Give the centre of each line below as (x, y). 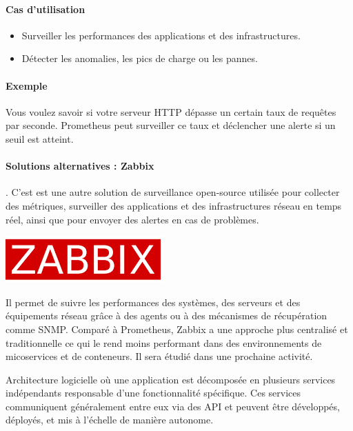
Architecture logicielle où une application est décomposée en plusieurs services (171, 379)
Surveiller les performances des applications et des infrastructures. (161, 35)
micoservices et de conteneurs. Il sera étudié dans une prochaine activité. (159, 356)
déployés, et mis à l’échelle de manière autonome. (110, 420)
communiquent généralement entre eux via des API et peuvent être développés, (173, 406)
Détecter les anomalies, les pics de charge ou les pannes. (140, 58)
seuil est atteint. (40, 138)
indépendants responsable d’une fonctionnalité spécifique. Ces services (153, 393)
